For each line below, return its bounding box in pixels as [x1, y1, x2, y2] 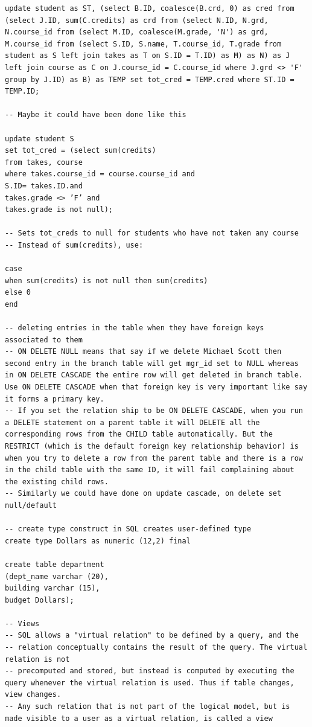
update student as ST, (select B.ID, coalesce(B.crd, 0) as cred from [5, 4, 294, 13]
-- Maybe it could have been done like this [5, 110, 186, 120]
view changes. [5, 690, 62, 699]
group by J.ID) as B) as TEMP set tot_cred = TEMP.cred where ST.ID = [5, 75, 294, 84]
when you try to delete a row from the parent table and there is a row [5, 453, 303, 463]
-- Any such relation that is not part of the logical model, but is [5, 702, 290, 711]
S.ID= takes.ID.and [5, 181, 83, 190]
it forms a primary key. [5, 394, 104, 403]
